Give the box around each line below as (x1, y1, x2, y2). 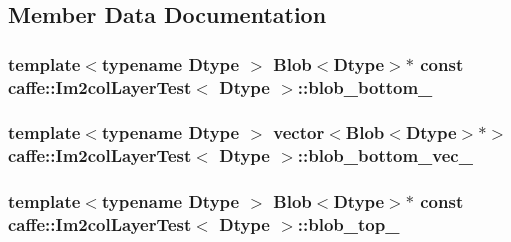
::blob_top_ (297, 212, 400, 237)
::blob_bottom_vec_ (297, 143, 473, 168)
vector (273, 120, 325, 145)
